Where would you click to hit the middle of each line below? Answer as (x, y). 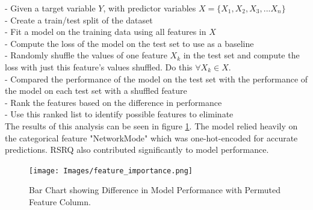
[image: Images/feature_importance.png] (111, 171)
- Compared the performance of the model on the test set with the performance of (156, 79)
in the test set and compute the (241, 55)
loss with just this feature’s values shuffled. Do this (99, 66)
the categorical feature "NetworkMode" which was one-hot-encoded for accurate (151, 137)
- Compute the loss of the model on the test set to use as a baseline (129, 43)
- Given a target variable (50, 8)
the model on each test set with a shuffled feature (96, 91)
